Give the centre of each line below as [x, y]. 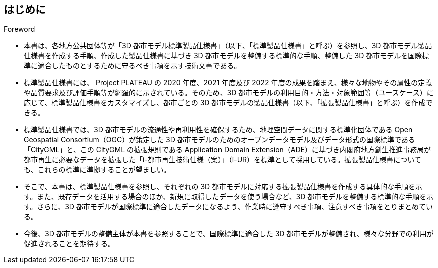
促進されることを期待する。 [69, 244]
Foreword [19, 29]
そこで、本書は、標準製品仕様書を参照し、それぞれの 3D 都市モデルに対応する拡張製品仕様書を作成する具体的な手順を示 [223, 187]
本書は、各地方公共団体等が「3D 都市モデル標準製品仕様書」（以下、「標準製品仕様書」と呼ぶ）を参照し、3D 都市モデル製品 [228, 46]
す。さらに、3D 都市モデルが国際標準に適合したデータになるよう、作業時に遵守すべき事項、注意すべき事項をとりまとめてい [228, 207]
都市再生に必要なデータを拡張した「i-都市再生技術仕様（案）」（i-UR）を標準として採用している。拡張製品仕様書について [223, 160]
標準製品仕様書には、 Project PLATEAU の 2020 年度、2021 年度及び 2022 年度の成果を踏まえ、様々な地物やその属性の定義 [228, 83]
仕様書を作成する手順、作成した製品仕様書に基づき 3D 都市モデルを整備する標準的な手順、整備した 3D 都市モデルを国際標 [227, 56]
